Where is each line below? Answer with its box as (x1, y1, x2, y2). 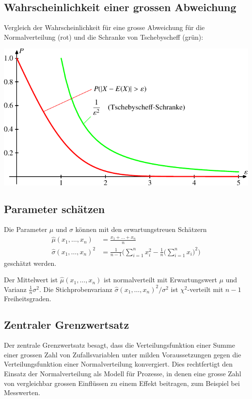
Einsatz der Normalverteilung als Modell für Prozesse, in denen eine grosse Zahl (4, 368, 241, 379)
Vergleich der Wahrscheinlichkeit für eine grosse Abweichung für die (4, 22, 205, 32)
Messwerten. (4, 387, 40, 398)
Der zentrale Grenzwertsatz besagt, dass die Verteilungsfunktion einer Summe (4, 340, 235, 350)
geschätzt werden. (4, 258, 57, 268)
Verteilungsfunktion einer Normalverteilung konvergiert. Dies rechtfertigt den (4, 359, 233, 369)
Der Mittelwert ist (4, 275, 58, 285)
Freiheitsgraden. (4, 293, 51, 304)
